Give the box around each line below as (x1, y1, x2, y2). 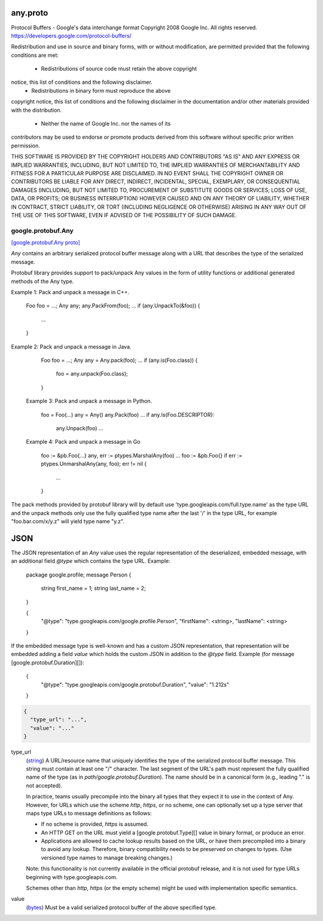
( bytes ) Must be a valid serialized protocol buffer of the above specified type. (26, 904, 217, 911)
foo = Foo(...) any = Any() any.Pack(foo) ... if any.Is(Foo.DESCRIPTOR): (41, 411, 215, 418)
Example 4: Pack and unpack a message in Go (26, 438, 141, 446)
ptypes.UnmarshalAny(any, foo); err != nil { (41, 460, 147, 468)
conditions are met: (11, 51, 59, 59)
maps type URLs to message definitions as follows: (26, 809, 152, 816)
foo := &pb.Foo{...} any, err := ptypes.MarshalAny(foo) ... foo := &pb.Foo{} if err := (41, 452, 242, 459)
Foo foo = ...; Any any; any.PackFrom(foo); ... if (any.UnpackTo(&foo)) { (26, 302, 200, 309)
